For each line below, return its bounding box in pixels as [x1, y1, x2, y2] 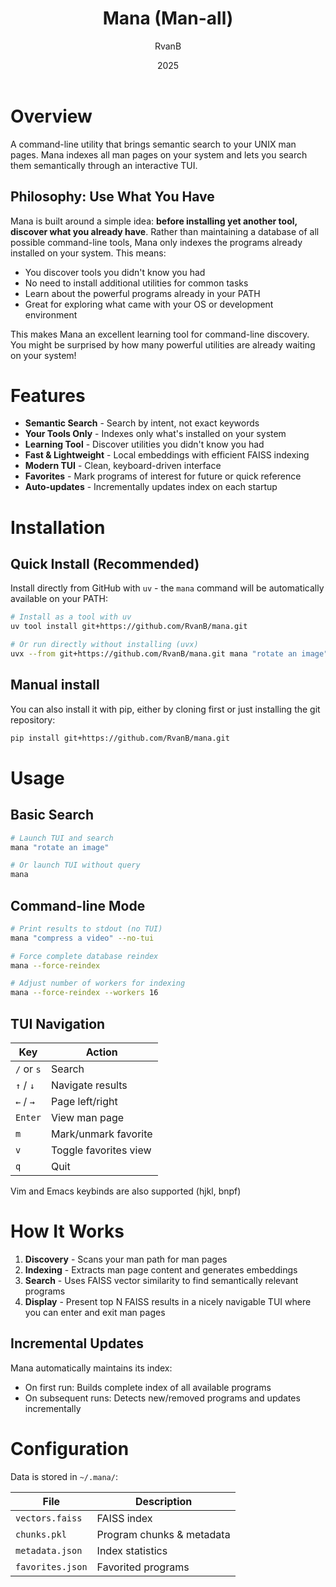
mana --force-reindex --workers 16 [10, 988, 159, 998]
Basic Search [10, 807, 94, 824]
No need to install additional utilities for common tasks [24, 277, 249, 289]
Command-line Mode [10, 897, 146, 914]
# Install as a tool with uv [10, 612, 132, 622]
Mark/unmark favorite [50, 1127, 153, 1141]
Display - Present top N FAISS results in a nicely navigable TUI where [24, 1295, 312, 1307]
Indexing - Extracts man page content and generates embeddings [24, 1263, 298, 1276]
